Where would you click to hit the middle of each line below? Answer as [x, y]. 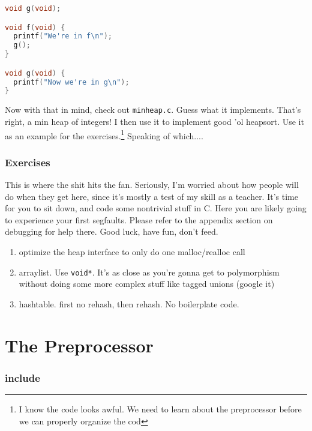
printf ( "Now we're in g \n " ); [71, 82]
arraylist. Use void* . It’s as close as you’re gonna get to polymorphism [149, 272]
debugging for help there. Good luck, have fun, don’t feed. [112, 231]
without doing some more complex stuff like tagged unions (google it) [147, 284]
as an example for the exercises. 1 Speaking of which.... [104, 134]
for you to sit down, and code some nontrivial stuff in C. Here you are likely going [156, 208]
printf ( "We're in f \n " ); [63, 36]
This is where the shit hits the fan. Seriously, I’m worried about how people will [152, 185]
